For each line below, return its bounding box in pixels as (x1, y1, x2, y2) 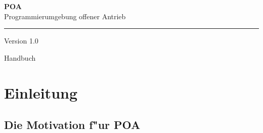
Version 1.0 (4, 35, 38, 46)
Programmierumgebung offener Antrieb (4, 11, 126, 21)
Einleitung (4, 82, 78, 103)
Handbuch (4, 52, 36, 63)
